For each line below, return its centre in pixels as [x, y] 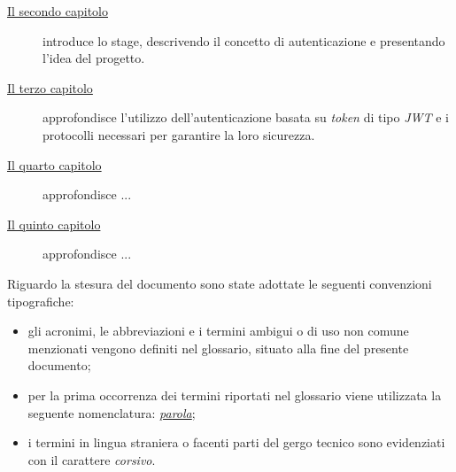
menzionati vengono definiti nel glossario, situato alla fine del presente [218, 348]
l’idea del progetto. [94, 58]
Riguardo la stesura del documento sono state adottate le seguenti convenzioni [220, 283]
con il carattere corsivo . [92, 459]
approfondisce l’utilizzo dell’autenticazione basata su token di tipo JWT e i [246, 117]
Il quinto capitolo [54, 224]
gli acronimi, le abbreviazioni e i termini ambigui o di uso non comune [218, 331]
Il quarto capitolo [54, 164]
